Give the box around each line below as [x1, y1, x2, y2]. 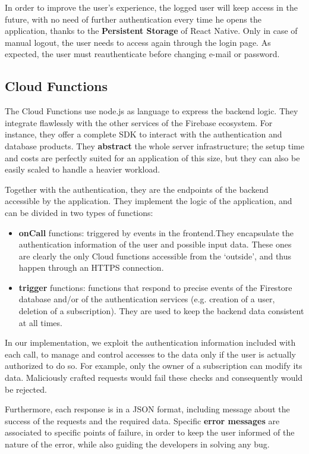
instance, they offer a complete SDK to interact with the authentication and [5, 128, 282, 140]
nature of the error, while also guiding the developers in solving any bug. [5, 438, 270, 450]
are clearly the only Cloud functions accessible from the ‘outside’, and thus [18, 249, 292, 262]
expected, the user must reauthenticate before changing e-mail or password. [5, 48, 280, 60]
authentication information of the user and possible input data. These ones [18, 238, 292, 251]
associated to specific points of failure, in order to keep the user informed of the [5, 426, 295, 439]
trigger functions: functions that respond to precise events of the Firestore [18, 281, 292, 293]
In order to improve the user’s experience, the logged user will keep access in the [5, 1, 298, 13]
